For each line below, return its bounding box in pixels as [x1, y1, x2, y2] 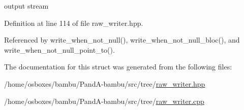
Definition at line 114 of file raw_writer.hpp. [4, 17, 143, 28]
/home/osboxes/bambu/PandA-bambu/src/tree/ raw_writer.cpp [4, 95, 204, 106]
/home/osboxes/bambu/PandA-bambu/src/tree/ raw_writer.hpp [4, 78, 205, 89]
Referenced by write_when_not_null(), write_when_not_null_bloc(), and [4, 34, 240, 45]
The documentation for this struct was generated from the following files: [4, 61, 232, 72]
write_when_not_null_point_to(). [4, 44, 115, 55]
